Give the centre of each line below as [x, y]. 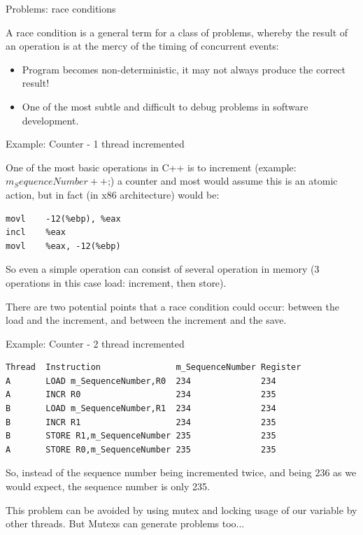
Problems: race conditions [61, 8]
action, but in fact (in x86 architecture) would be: [113, 194]
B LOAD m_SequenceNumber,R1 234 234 [141, 409]
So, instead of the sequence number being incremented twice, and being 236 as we [181, 472]
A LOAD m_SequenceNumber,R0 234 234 [141, 381]
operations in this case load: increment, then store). [116, 282]
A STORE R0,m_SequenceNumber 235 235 [141, 449]
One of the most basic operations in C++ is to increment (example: [151, 167]
